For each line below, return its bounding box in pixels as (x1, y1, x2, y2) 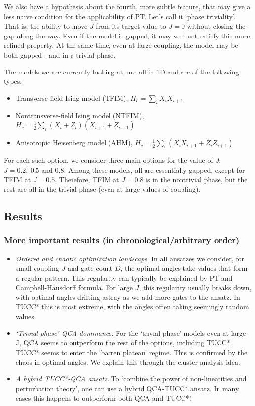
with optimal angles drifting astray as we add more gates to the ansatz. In (15, 292, 240, 302)
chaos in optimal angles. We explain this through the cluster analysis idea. (15, 357, 240, 367)
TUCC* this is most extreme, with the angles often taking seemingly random (15, 301, 249, 312)
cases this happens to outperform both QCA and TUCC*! (15, 393, 191, 403)
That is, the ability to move (4, 21, 88, 31)
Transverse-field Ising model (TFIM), (15, 92, 128, 103)
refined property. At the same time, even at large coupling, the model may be (4, 40, 238, 50)
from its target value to (96, 21, 166, 31)
